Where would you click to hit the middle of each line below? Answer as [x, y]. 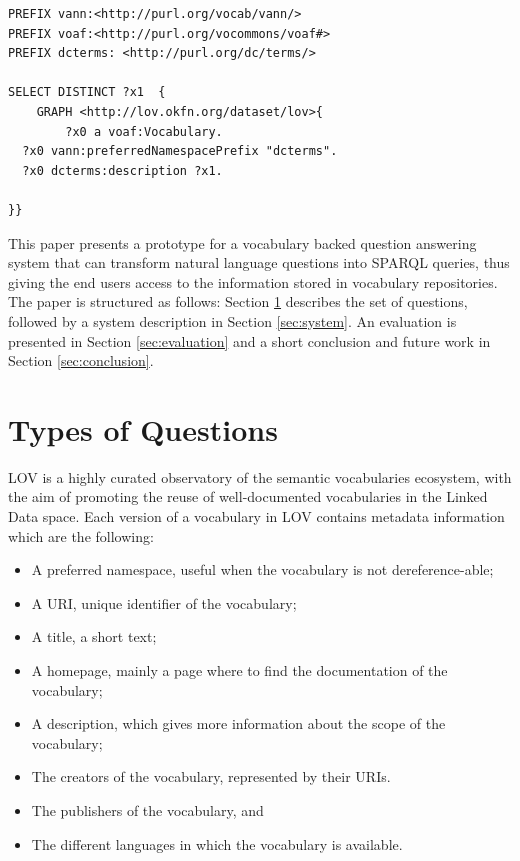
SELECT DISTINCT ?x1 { [87, 92]
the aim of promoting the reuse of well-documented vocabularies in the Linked [248, 496]
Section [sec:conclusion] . [81, 360]
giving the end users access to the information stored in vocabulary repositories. [253, 281]
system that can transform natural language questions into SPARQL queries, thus [259, 262]
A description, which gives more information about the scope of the [238, 723]
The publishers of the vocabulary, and [147, 809]
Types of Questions [143, 428]
